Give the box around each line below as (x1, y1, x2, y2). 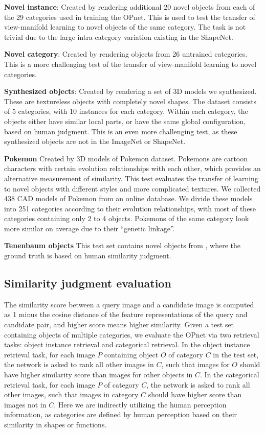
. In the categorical (200, 369, 259, 380)
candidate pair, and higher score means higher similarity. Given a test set (4, 319, 234, 330)
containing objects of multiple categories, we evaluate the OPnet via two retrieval (4, 329, 259, 340)
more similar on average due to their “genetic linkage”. (4, 223, 175, 233)
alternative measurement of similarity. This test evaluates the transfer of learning (4, 173, 258, 183)
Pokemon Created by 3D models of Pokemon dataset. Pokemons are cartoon (4, 153, 248, 163)
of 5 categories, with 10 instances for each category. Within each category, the (4, 106, 248, 116)
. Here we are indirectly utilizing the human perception (54, 399, 227, 410)
